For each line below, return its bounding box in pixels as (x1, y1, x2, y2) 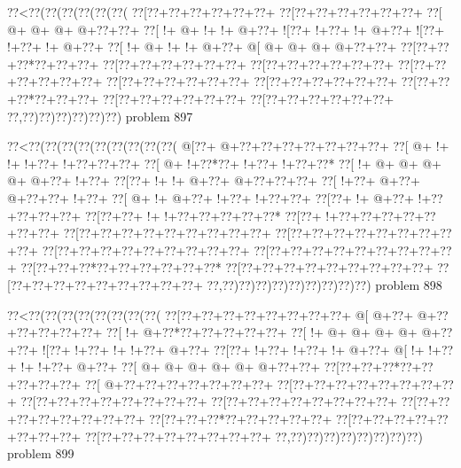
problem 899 (7, 444, 74, 463)
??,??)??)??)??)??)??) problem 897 (7, 106, 193, 125)
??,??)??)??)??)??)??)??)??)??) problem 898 (207, 275, 442, 293)
